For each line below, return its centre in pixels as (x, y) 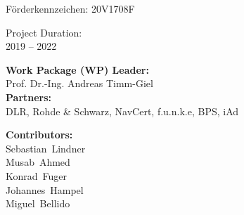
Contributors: (39, 135)
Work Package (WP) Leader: (77, 69)
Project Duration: (44, 32)
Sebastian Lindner (46, 148)
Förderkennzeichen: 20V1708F (70, 8)
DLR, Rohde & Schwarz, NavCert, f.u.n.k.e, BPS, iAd (122, 111)
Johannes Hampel (45, 189)
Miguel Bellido (38, 203)
